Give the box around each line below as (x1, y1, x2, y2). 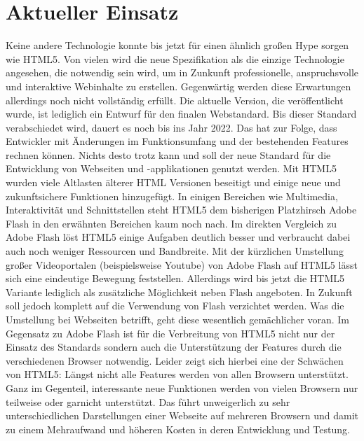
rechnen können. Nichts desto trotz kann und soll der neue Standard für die (6, 147, 331, 162)
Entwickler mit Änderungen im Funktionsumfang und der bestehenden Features (6, 134, 349, 148)
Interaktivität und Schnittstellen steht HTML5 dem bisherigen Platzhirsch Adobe (6, 202, 357, 217)
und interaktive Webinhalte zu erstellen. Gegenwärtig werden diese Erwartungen (6, 78, 351, 93)
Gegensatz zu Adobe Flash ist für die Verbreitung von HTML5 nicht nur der (6, 325, 335, 340)
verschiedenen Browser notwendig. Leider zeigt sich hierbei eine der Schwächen (6, 353, 344, 367)
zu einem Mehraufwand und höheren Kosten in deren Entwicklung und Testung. (6, 421, 350, 436)
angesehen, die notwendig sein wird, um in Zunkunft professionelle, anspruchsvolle (6, 65, 359, 80)
